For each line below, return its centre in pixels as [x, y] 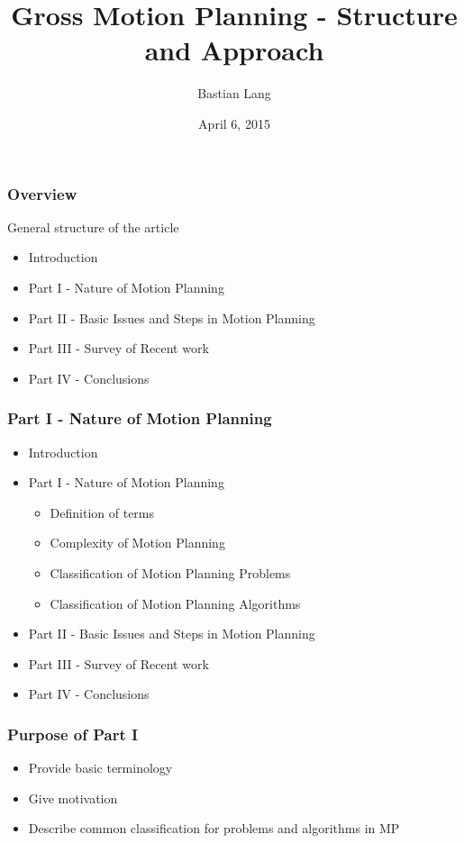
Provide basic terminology [100, 768]
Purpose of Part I [73, 734]
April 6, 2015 [234, 123]
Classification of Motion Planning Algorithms [175, 603]
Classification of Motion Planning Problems [170, 572]
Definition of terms [102, 512]
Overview [42, 193]
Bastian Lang [234, 93]
